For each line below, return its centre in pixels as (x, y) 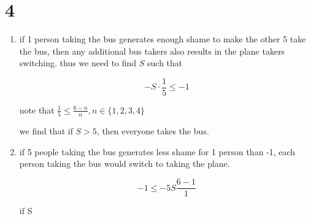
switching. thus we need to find (78, 63)
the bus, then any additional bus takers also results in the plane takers (152, 51)
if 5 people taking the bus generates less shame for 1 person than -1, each (157, 151)
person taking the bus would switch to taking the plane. (125, 163)
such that (165, 63)
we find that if (46, 131)
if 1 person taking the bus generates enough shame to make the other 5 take (163, 39)
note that (37, 110)
